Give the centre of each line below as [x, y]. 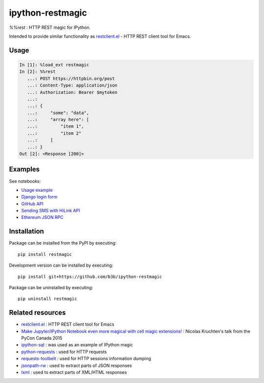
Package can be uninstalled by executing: [51, 287]
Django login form [39, 197]
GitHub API [32, 203]
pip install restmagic [45, 254]
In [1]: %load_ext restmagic [54, 65]
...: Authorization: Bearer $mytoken [72, 92]
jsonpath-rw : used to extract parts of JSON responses [77, 365]
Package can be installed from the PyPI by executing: [63, 243]
